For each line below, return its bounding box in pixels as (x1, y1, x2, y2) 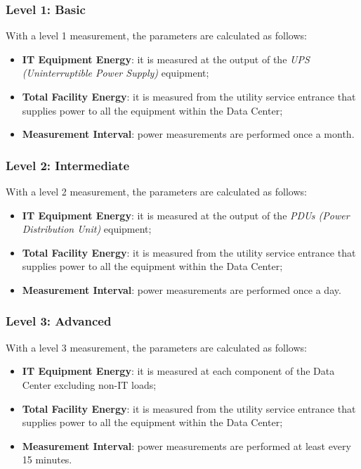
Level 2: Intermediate (6, 156, 130, 174)
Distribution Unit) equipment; (22, 221, 152, 236)
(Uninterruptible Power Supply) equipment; (22, 65, 209, 80)
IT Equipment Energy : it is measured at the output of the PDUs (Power (22, 207, 350, 222)
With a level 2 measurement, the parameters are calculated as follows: (6, 184, 307, 198)
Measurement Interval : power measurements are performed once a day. (22, 282, 341, 297)
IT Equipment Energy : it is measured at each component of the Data (22, 364, 335, 378)
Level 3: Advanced (6, 312, 112, 330)
